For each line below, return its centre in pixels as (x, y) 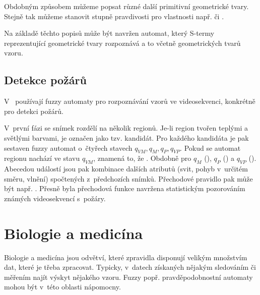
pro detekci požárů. (34, 111)
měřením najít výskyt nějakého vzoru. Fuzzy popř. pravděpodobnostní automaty (128, 277)
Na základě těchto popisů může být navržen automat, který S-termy (109, 33)
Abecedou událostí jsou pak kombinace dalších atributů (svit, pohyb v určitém (126, 169)
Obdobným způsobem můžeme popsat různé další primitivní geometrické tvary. (126, 6)
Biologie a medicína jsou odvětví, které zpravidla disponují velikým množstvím (126, 257)
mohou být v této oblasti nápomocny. (62, 287)
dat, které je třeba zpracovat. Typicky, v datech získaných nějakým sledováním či (130, 267)
